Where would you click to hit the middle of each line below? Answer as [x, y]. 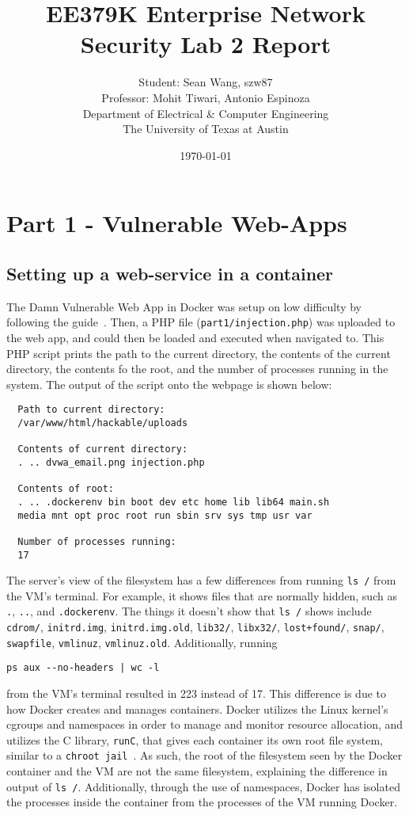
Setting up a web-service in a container [170, 273]
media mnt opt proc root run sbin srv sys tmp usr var [165, 515]
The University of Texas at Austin [206, 129]
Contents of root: [66, 489]
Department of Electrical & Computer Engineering [206, 113]
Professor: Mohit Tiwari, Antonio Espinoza [206, 97]
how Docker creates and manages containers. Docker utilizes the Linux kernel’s [197, 708]
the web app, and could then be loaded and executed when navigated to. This [195, 337]
